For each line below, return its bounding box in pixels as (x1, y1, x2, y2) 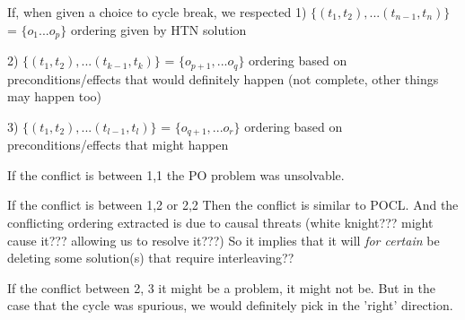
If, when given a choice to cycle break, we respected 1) (7, 3, 307, 21)
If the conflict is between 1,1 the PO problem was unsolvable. (7, 165, 345, 184)
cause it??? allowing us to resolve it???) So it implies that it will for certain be (7, 230, 440, 249)
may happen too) (7, 87, 102, 106)
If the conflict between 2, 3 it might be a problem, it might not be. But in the (7, 278, 435, 297)
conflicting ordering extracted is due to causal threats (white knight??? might (7, 212, 434, 231)
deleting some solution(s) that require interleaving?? (7, 248, 294, 267)
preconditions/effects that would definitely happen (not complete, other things (7, 69, 439, 88)
